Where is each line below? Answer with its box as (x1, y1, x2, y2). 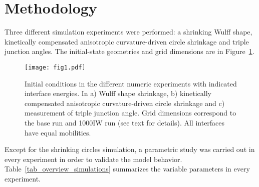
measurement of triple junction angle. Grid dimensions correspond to (25, 107, 236, 118)
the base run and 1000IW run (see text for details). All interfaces (25, 117, 225, 127)
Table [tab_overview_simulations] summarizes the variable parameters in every (5, 163, 250, 174)
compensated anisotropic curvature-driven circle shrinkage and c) (25, 97, 225, 108)
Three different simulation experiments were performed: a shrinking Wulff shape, (5, 26, 252, 37)
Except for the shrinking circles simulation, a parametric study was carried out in (5, 144, 255, 154)
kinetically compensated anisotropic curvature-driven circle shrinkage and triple (5, 36, 249, 46)
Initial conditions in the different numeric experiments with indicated (25, 78, 237, 88)
